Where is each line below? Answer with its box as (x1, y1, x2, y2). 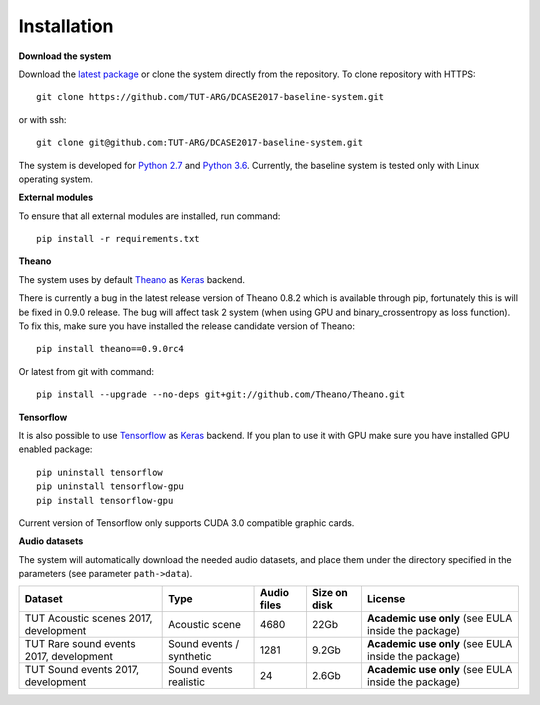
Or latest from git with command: (18, 365, 155, 377)
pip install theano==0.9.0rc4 (36, 343, 185, 355)
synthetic (168, 650, 212, 664)
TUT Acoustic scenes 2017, (24, 611, 153, 625)
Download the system (18, 50, 112, 62)
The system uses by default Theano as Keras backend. (18, 273, 245, 285)
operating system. (18, 173, 94, 185)
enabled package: (18, 443, 93, 455)
